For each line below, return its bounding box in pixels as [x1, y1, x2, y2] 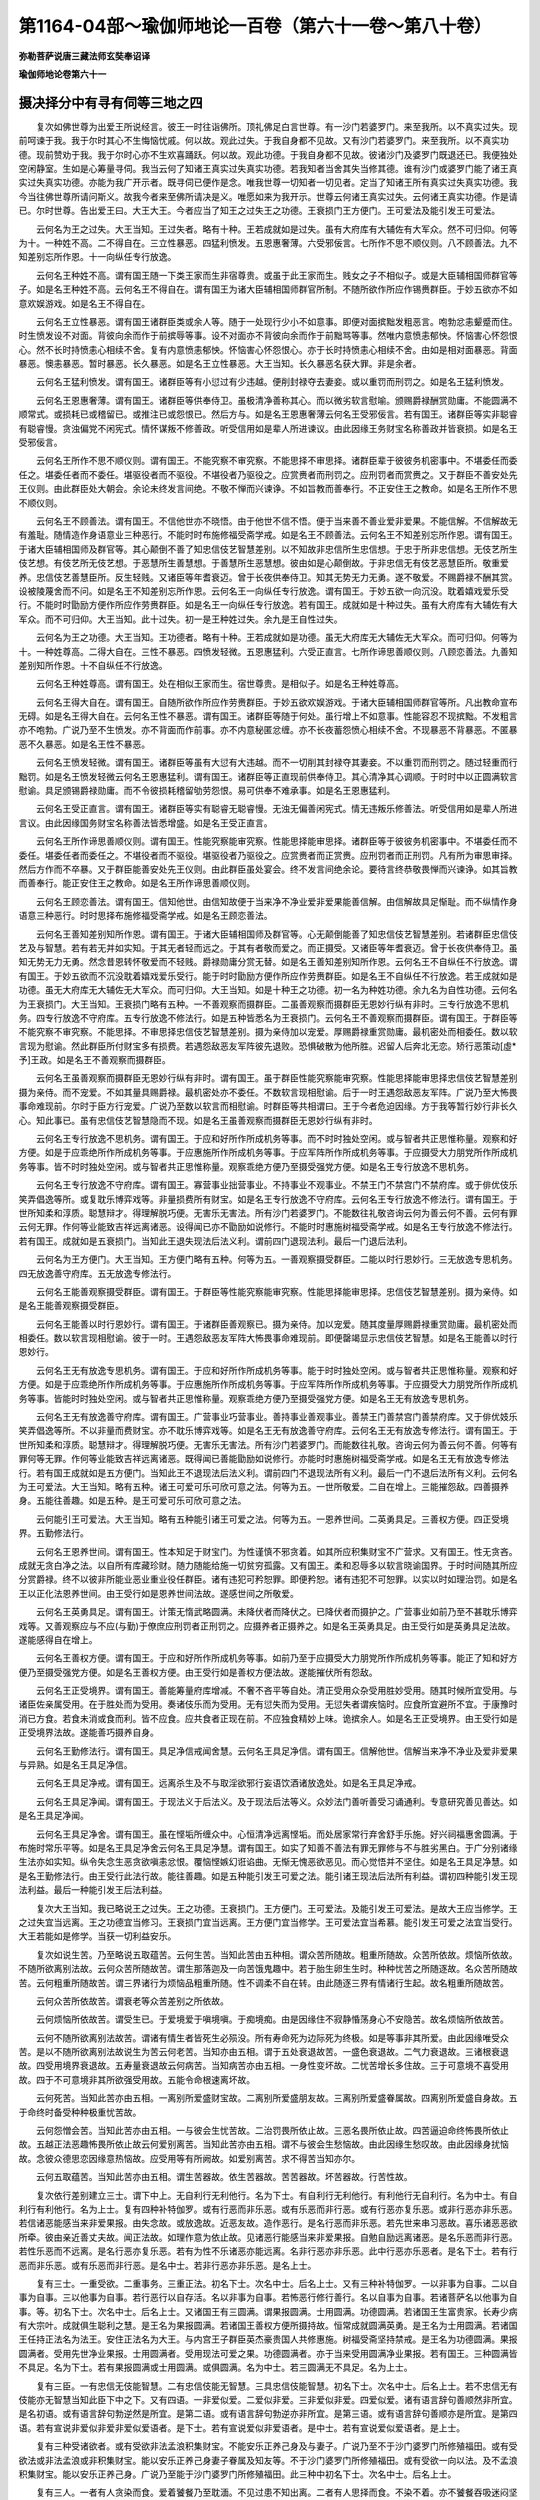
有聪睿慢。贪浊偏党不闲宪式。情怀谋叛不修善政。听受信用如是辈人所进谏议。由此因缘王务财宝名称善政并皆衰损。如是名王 [18, 422, 518, 434]
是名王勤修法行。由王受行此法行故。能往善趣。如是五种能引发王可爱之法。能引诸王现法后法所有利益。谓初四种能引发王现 [18, 1870, 518, 1882]
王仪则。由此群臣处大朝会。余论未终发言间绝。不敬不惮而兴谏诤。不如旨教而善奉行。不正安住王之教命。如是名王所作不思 [18, 483, 518, 495]
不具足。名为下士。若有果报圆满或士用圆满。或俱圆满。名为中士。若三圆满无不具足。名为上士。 [18, 2361, 413, 2374]
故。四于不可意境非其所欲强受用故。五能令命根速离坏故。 [18, 2073, 255, 2085]
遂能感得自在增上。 [18, 1633, 98, 1645]
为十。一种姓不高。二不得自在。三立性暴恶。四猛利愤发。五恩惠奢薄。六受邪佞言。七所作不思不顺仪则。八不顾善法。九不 [18, 236, 518, 249]
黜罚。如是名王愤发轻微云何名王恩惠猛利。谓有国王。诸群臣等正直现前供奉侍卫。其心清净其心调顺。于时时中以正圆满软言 [18, 770, 518, 782]
